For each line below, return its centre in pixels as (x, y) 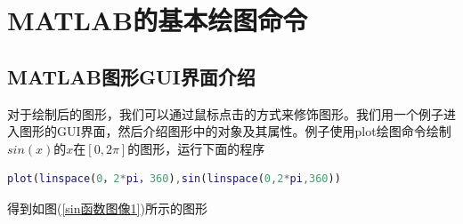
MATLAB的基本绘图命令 (158, 20)
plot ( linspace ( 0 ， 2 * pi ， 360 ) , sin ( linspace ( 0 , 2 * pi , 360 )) (174, 179)
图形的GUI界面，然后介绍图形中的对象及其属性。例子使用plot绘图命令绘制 (235, 131)
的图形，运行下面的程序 (196, 148)
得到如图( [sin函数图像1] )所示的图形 (107, 208)
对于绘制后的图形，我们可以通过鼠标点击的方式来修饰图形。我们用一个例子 (225, 113)
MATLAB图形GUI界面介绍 (131, 76)
